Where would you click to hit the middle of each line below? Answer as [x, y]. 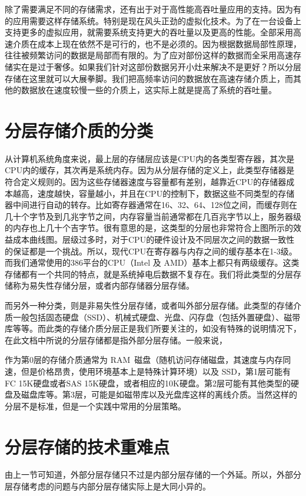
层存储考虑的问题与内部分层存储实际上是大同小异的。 [108, 486]
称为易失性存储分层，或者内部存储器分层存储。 [103, 285]
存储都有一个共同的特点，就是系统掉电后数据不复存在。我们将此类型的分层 [149, 274]
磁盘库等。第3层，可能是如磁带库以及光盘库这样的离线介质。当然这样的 [159, 394]
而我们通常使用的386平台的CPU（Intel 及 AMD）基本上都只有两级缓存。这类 [152, 262]
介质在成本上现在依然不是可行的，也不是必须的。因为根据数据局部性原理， [157, 43]
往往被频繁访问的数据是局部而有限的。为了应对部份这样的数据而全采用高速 [149, 55]
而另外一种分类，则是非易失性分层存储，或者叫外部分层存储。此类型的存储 [149, 305]
